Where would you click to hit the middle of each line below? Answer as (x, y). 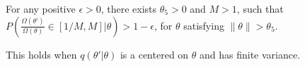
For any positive (41, 8)
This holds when (41, 54)
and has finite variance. (250, 54)
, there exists (129, 8)
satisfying (204, 25)
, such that (260, 8)
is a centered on (154, 54)
